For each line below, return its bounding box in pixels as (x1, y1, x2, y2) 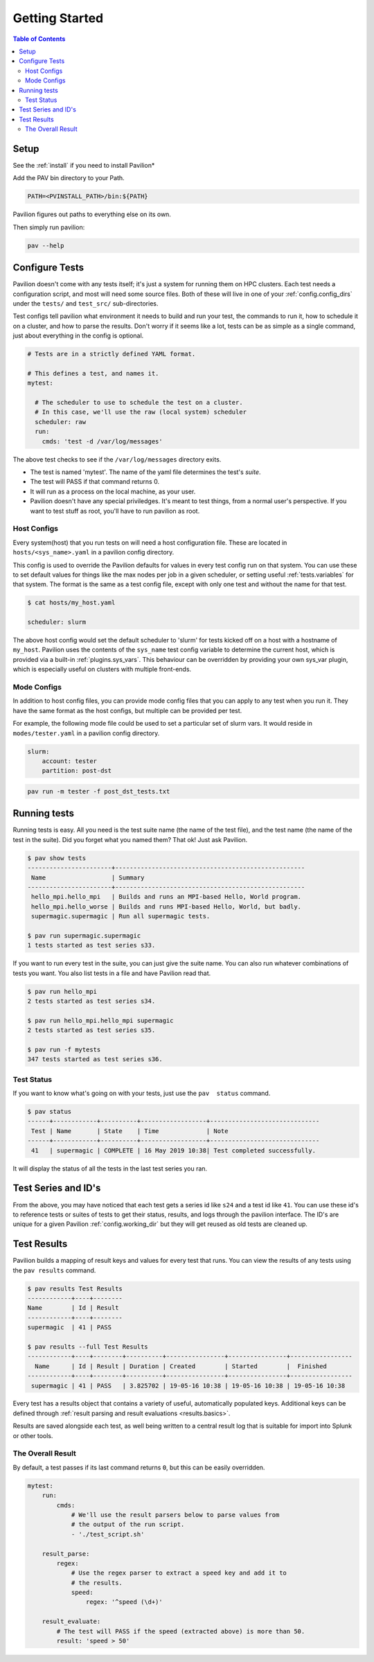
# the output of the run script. (71, 1521, 185, 1528)
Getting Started (12, 10, 104, 26)
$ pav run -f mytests (27, 1045, 101, 1053)
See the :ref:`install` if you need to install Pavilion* (12, 161, 155, 169)
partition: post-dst (42, 767, 112, 775)
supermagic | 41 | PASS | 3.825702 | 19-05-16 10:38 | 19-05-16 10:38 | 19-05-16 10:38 (31, 1381, 346, 1390)
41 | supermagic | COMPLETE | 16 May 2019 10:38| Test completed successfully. (31, 1146, 317, 1154)
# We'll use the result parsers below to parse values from (71, 1511, 280, 1519)
